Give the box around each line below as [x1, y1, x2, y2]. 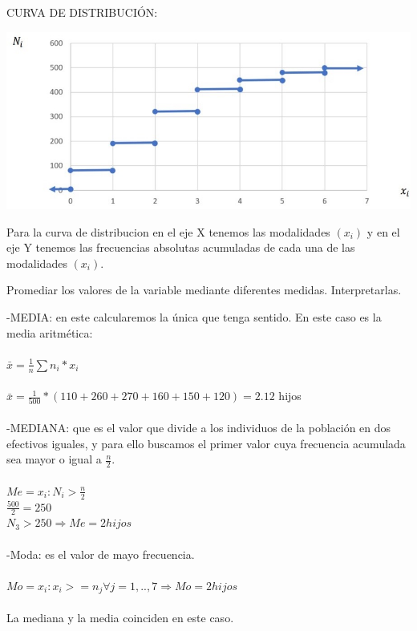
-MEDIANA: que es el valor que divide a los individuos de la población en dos [6, 419, 391, 436]
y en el [366, 223, 400, 240]
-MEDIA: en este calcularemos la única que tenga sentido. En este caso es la [6, 308, 382, 325]
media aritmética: [6, 324, 93, 341]
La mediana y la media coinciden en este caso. [6, 609, 234, 625]
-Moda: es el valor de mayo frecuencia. [6, 545, 195, 562]
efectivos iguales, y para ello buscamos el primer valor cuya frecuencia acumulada [6, 435, 406, 451]
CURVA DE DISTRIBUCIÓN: [6, 4, 158, 20]
